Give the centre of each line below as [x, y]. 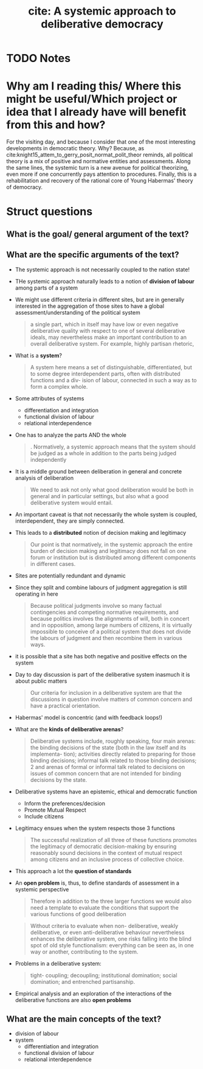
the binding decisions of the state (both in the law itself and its [108, 747]
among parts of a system [46, 288]
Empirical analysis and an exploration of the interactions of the [93, 994]
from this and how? [56, 125]
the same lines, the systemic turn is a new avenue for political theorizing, [98, 168]
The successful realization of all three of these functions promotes [114, 840]
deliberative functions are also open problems [73, 1000]
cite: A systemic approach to [102, 11]
